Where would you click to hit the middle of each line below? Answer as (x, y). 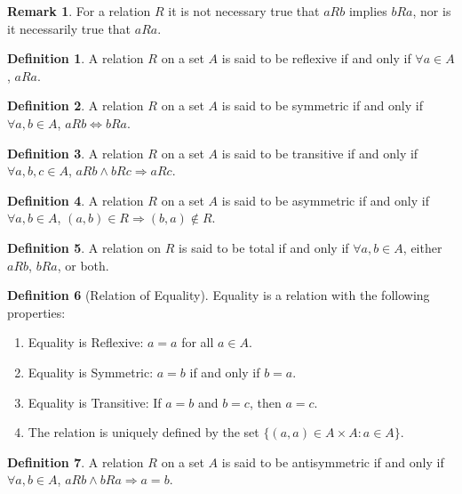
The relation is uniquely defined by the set (143, 432)
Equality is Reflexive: (86, 342)
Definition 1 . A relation (76, 58)
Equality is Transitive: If (95, 402)
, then (265, 402)
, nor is (432, 11)
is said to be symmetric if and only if (322, 105)
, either (422, 247)
